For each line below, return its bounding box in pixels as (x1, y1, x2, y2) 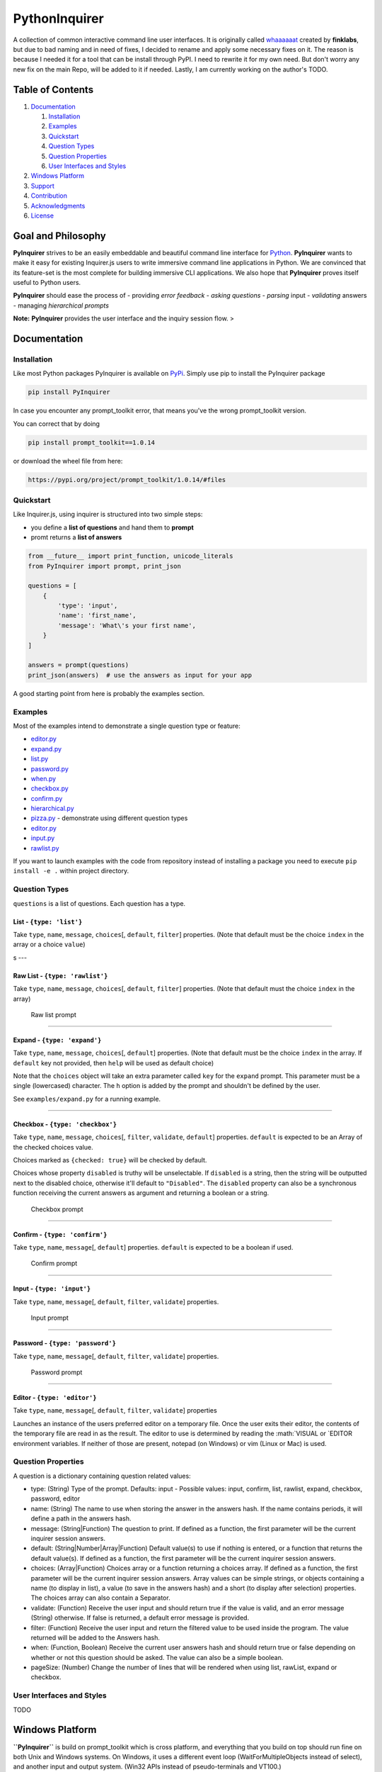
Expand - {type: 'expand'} (13, 1036, 102, 1044)
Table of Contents (13, 84, 94, 96)
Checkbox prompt (30, 1205, 84, 1213)
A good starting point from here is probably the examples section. (13, 689, 205, 697)
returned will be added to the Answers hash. (30, 1633, 161, 1642)
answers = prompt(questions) (28, 661, 129, 669)
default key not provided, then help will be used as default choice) (13, 1058, 214, 1067)
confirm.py (30, 794, 63, 802)
